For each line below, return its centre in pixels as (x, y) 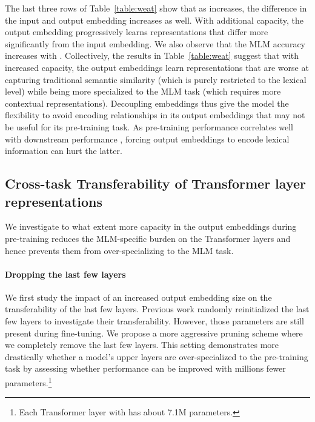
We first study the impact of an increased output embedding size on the (138, 297)
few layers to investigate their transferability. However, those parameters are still (154, 321)
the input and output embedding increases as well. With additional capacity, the (154, 20)
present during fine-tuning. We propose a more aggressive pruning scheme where (154, 333)
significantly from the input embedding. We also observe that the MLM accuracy (155, 43)
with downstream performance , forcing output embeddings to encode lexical (147, 139)
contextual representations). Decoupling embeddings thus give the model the (147, 103)
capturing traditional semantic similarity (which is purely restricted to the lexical (156, 79)
